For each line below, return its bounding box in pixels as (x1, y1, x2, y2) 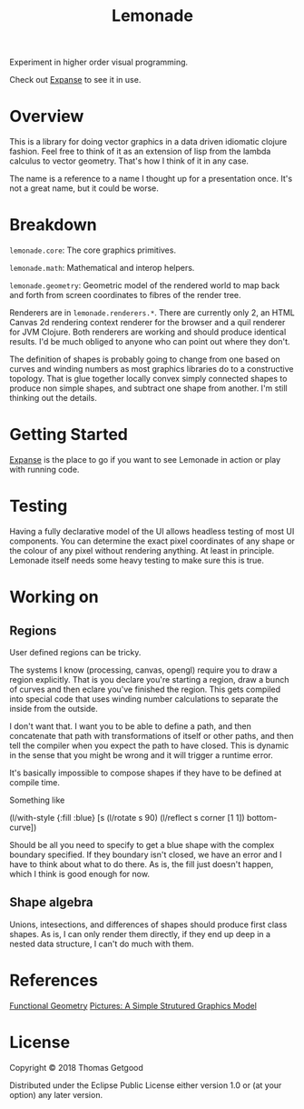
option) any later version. (9, 1089, 103, 1100)
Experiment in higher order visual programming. (9, 56, 189, 68)
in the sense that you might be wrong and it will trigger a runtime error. (9, 749, 274, 760)
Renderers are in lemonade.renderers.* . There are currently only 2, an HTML (9, 307, 295, 318)
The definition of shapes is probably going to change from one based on (9, 354, 281, 365)
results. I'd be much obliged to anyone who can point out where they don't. (9, 336, 290, 347)
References (9, 970, 98, 991)
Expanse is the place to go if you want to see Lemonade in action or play (9, 455, 281, 465)
